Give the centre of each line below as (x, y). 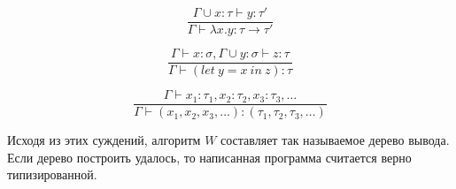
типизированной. (52, 174)
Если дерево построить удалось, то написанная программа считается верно (209, 157)
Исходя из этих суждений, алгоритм (104, 140)
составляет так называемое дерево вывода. (335, 140)
